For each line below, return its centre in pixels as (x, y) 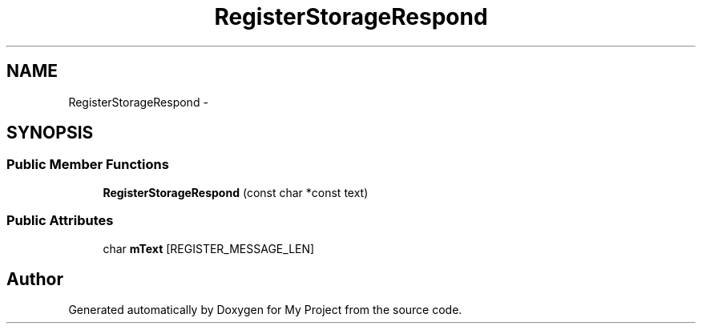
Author (35, 279)
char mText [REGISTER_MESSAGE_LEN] (209, 248)
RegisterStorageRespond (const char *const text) (236, 192)
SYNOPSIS (50, 133)
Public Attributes (60, 221)
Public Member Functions (88, 165)
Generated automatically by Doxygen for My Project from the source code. (265, 310)
